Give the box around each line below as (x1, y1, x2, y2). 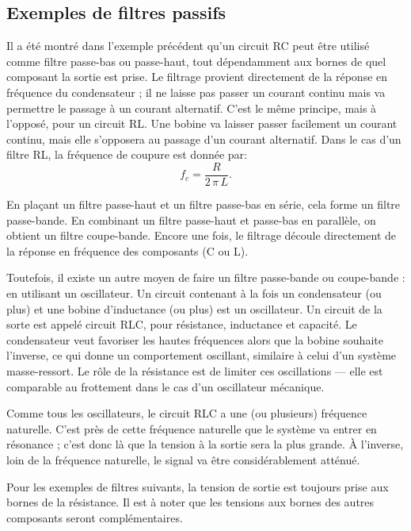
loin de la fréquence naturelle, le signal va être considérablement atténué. (6, 451, 360, 468)
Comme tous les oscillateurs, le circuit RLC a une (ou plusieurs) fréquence (6, 405, 367, 421)
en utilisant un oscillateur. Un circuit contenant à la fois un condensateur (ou (6, 284, 382, 301)
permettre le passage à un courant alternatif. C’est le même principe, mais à (6, 99, 377, 116)
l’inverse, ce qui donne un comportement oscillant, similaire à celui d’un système (6, 347, 397, 364)
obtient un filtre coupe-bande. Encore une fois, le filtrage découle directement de (6, 227, 396, 244)
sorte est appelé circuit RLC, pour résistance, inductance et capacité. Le (6, 316, 357, 333)
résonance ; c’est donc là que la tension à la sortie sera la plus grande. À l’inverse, (6, 436, 404, 452)
